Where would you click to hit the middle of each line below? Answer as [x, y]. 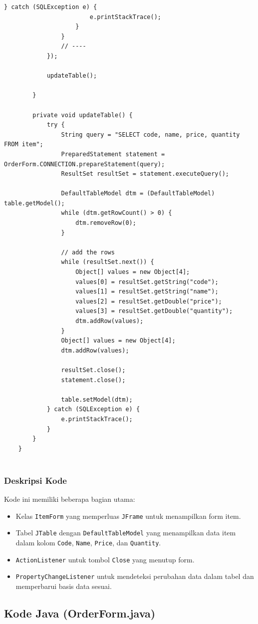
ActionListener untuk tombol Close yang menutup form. [105, 559]
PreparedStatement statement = [113, 154]
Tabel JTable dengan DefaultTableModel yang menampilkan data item [126, 533]
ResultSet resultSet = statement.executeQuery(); [145, 174]
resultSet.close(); [93, 370]
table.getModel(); [34, 203]
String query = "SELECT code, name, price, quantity [150, 134]
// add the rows [88, 252]
